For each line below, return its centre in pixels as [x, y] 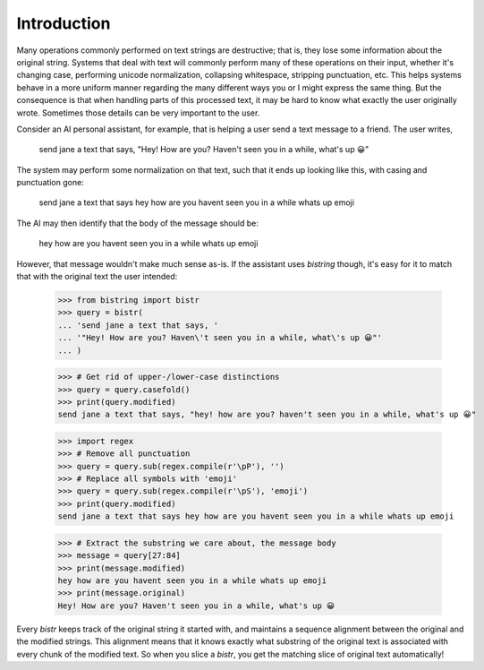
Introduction [64, 23]
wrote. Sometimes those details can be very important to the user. [138, 113]
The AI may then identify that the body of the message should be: [137, 223]
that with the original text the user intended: [97, 277]
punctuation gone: [50, 183]
